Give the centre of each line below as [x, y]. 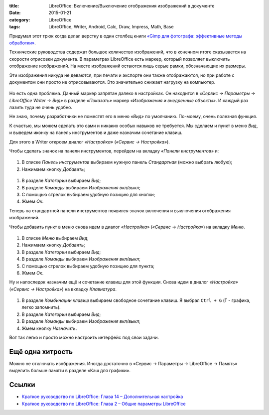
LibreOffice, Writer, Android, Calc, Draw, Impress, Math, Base [111, 27]
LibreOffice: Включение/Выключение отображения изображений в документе [132, 6]
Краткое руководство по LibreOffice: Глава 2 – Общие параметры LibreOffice [104, 404]
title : [14, 6]
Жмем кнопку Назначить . [49, 328]
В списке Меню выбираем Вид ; [55, 238]
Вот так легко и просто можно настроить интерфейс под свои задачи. [84, 338]
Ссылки [22, 385]
